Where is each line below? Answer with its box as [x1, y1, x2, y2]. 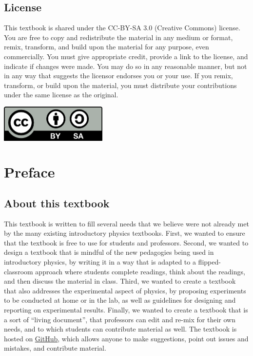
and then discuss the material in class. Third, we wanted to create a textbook [4, 276, 236, 286]
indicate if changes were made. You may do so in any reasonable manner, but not [4, 61, 247, 71]
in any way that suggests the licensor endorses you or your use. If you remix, [4, 70, 233, 81]
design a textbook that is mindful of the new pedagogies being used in [4, 247, 214, 257]
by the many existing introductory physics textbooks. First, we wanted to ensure [4, 228, 245, 238]
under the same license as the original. [4, 89, 118, 100]
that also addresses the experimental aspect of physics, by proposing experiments [4, 285, 246, 295]
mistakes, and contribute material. [4, 343, 106, 353]
